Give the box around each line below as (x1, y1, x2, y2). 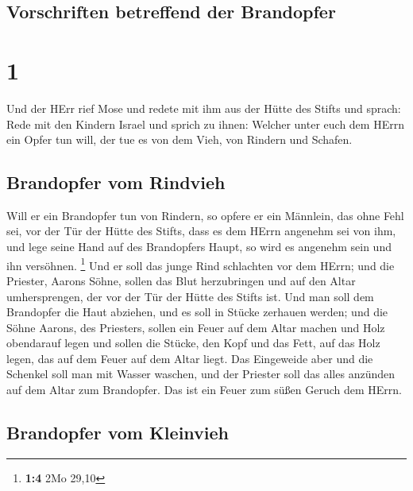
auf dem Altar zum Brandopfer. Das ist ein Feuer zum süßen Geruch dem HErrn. (6, 381, 402, 398)
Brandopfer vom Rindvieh (6, 170, 226, 195)
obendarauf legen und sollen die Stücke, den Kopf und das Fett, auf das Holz (6, 334, 380, 351)
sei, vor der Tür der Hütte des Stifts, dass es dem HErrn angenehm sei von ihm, (6, 222, 396, 239)
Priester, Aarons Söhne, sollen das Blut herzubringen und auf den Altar (6, 272, 356, 288)
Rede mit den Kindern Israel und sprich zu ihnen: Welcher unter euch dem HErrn (6, 115, 404, 132)
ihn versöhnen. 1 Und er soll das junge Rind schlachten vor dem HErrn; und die (6, 254, 395, 273)
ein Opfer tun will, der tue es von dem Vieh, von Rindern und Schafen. (6, 131, 353, 148)
